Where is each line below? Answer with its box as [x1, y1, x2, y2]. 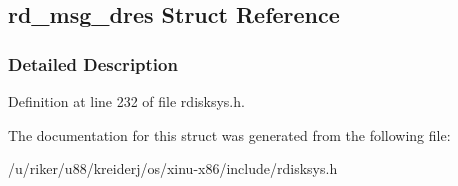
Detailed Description [8, 51, 178, 76]
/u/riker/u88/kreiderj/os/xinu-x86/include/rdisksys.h [8, 158, 338, 179]
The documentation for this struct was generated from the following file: [8, 124, 451, 145]
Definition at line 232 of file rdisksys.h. [8, 91, 245, 111]
